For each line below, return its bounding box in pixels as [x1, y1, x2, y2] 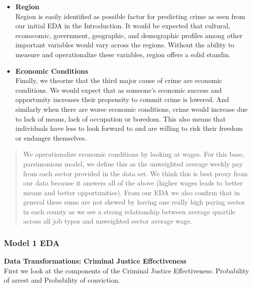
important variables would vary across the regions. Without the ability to [15, 40, 235, 50]
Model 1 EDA [4, 236, 60, 248]
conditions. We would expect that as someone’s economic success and [15, 84, 222, 95]
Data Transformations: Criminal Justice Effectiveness [4, 256, 187, 266]
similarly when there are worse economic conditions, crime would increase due [15, 103, 248, 114]
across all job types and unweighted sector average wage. [23, 216, 192, 226]
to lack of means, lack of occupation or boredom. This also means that [15, 113, 226, 123]
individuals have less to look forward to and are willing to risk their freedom [15, 123, 243, 133]
